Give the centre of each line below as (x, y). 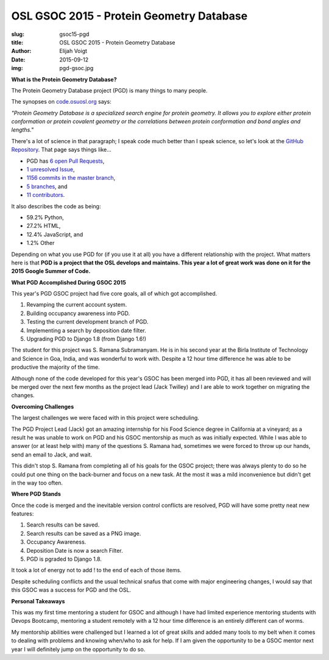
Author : (21, 51)
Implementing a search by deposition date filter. (86, 330)
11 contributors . (46, 195)
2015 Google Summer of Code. (51, 271)
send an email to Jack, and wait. (52, 455)
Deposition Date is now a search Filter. (75, 550)
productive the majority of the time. (55, 367)
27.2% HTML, (44, 226)
